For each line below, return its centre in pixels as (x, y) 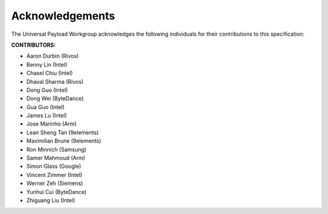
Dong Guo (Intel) (47, 90)
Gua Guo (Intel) (46, 107)
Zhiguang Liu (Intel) (51, 200)
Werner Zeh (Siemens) (55, 183)
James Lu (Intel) (46, 116)
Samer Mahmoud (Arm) (56, 158)
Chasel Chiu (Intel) (50, 73)
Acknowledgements (63, 16)
